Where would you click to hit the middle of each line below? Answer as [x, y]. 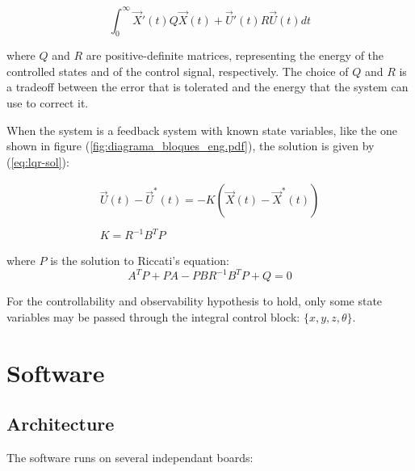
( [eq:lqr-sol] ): [38, 161]
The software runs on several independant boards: [130, 457]
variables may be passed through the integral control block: [153, 316]
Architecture [61, 424]
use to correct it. [48, 103]
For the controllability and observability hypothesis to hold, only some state [195, 301]
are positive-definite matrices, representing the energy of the [235, 55]
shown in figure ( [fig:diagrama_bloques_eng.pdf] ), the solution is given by [191, 146]
